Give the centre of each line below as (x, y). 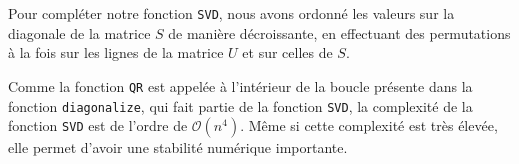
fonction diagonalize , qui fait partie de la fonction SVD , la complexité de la (240, 105)
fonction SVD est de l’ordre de (98, 125)
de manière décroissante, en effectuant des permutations (339, 32)
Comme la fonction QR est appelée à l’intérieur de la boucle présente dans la (240, 85)
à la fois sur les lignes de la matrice (116, 52)
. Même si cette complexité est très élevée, (369, 125)
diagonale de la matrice (79, 32)
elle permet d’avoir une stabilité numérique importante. (178, 147)
